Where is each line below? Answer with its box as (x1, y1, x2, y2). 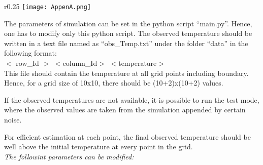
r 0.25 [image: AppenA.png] (4, 1, 91, 11)
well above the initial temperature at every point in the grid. (4, 141, 193, 152)
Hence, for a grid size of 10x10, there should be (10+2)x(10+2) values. (4, 77, 223, 88)
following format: (4, 48, 57, 58)
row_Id (16, 58, 39, 68)
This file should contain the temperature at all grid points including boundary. (4, 67, 249, 78)
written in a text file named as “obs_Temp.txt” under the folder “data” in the (4, 37, 248, 48)
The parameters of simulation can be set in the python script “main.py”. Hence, (4, 18, 252, 28)
